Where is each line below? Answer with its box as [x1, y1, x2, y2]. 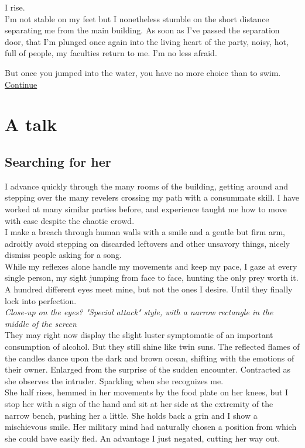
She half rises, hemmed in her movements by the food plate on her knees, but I [5, 386, 289, 398]
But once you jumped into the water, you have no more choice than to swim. [5, 66, 281, 78]
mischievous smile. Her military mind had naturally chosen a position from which [5, 421, 297, 433]
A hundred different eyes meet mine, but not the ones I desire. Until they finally [5, 283, 293, 295]
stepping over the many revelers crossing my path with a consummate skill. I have [5, 191, 300, 204]
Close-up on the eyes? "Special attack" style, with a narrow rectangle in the [5, 306, 273, 318]
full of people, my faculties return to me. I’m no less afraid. [5, 47, 217, 59]
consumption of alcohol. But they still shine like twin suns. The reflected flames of [5, 340, 300, 353]
